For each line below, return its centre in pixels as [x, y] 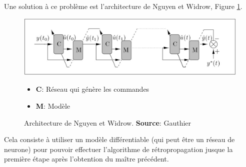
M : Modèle [53, 106]
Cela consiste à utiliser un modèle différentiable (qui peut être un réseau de [119, 139]
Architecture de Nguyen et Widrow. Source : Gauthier [108, 122]
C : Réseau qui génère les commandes [92, 89]
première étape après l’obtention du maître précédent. [86, 159]
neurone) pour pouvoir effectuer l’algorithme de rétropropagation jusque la [118, 149]
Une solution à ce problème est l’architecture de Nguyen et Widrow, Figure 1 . [123, 6]
